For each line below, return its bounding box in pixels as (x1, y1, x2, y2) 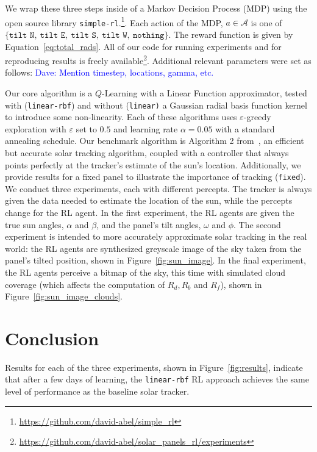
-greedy (243, 110, 271, 123)
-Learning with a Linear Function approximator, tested (102, 86, 307, 99)
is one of (251, 16, 282, 29)
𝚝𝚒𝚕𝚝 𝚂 (71, 30, 96, 40)
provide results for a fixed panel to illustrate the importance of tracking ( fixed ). (5, 170, 306, 183)
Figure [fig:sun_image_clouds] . (5, 290, 123, 303)
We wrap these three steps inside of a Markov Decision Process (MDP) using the (5, 2, 307, 14)
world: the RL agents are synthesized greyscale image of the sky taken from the (5, 242, 302, 254)
